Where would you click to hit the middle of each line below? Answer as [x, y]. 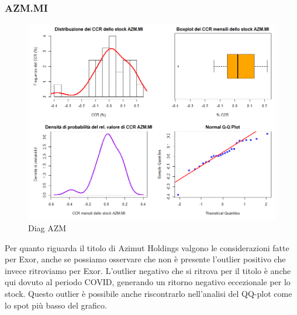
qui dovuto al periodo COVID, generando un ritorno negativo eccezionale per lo [148, 282]
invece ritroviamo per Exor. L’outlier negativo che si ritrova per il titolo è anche [148, 270]
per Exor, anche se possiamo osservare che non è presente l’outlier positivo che [145, 259]
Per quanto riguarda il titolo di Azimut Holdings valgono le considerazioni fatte [147, 247]
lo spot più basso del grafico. [56, 305]
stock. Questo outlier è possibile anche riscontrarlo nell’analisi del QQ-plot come [148, 294]
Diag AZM [47, 228]
